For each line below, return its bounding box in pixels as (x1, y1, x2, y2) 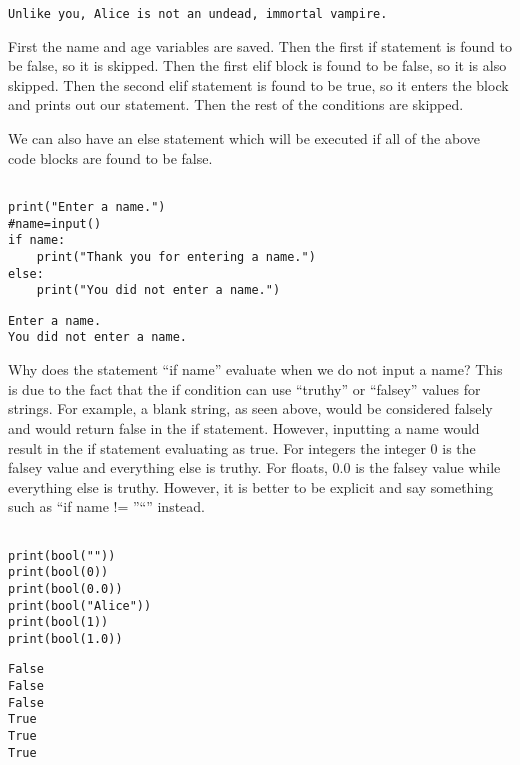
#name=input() (8, 216, 102, 231)
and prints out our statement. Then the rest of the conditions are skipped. (8, 94, 464, 115)
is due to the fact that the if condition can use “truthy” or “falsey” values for (8, 378, 481, 399)
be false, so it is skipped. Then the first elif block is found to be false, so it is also (8, 55, 507, 76)
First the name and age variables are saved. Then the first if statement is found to (8, 35, 512, 56)
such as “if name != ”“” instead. (8, 496, 205, 517)
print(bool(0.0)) (8, 581, 123, 596)
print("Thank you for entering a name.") (36, 249, 316, 264)
